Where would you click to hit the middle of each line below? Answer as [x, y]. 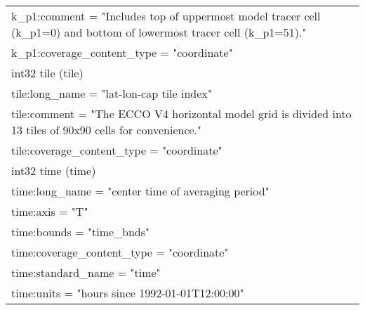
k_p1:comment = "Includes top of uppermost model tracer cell [166, 16]
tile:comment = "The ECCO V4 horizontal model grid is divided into [181, 114]
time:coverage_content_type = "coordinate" [120, 252]
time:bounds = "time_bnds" [81, 232]
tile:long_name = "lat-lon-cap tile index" [112, 93]
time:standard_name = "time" [86, 272]
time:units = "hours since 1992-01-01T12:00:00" [128, 293]
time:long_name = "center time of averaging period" [140, 191]
